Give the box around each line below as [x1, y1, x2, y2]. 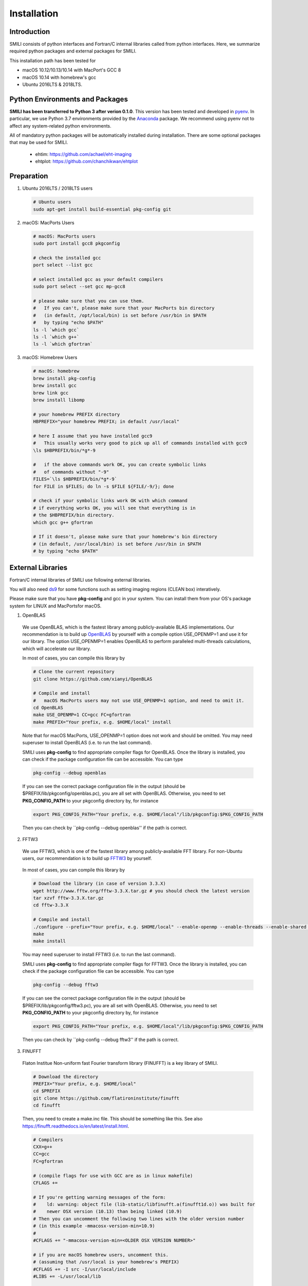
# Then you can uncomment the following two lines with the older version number [33, 1216, 245, 1222]
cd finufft [33, 1102, 61, 1109]
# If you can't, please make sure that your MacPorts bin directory [33, 305, 215, 311]
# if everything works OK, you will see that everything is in [33, 505, 196, 511]
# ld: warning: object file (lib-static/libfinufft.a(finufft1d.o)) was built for [33, 1202, 255, 1207]
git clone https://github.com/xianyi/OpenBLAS [33, 676, 152, 682]
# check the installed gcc [33, 255, 101, 261]
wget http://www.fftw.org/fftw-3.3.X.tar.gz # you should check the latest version [33, 888, 250, 894]
